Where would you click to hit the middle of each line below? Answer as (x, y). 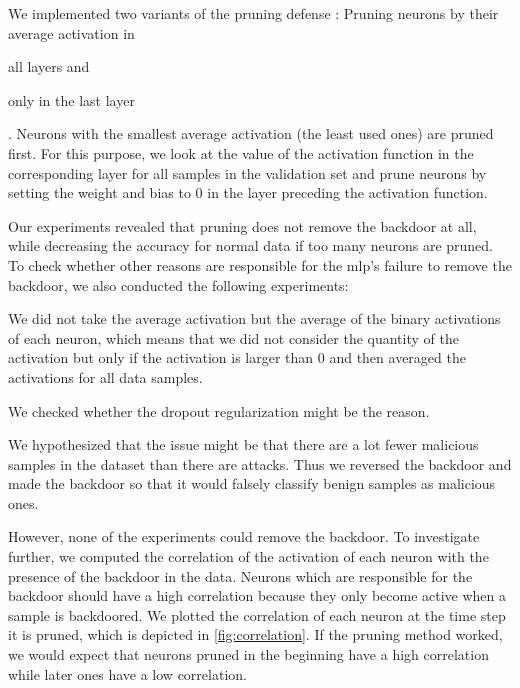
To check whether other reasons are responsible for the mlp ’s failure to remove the (260, 264)
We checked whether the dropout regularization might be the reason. (219, 410)
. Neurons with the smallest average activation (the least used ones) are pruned (251, 133)
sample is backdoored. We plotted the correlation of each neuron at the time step (257, 614)
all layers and (49, 66)
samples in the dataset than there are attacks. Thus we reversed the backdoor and (260, 463)
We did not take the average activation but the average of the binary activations (254, 318)
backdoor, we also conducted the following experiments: (178, 284)
